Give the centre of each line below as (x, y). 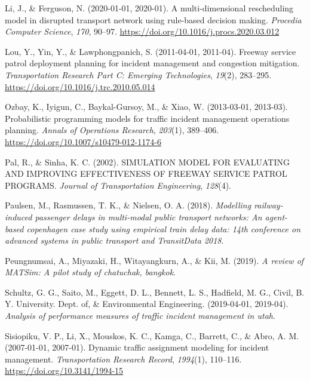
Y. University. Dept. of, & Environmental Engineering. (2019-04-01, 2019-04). (147, 304)
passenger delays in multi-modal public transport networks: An (148, 216)
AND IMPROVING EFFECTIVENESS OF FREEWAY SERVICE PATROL (146, 173)
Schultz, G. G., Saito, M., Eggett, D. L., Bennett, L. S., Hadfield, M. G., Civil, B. (155, 292)
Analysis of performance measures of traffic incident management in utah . (140, 316)
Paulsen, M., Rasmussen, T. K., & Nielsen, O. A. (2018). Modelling (128, 205)
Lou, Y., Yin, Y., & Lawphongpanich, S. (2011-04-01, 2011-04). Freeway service (151, 51)
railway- (268, 205)
